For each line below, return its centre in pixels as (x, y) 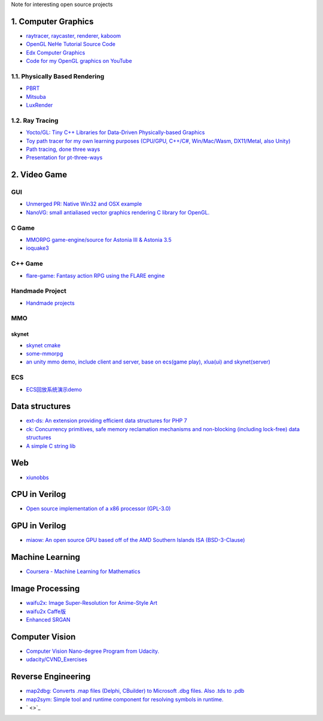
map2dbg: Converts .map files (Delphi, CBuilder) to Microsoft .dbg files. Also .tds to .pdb (135, 691)
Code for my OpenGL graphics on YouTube (79, 61)
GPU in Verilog (39, 526)
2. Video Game (39, 175)
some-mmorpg (45, 354)
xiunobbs (37, 477)
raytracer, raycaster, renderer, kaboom (74, 35)
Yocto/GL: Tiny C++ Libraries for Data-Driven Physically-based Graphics (115, 132)
